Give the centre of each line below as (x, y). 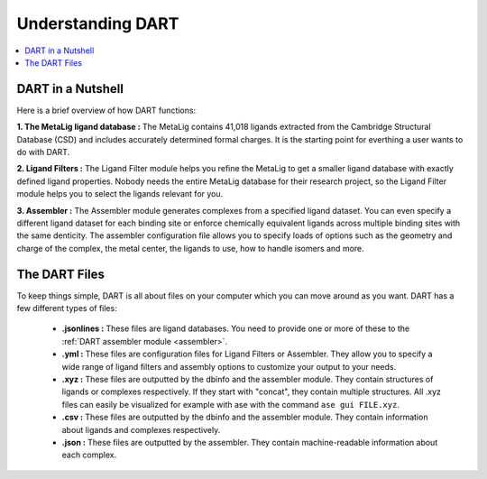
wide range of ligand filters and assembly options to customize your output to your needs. (229, 366)
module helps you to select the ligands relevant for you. (120, 194)
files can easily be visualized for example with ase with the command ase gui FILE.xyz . (231, 404)
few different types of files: (67, 309)
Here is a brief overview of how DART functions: (106, 110)
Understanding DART (98, 23)
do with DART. (43, 152)
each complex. (89, 455)
